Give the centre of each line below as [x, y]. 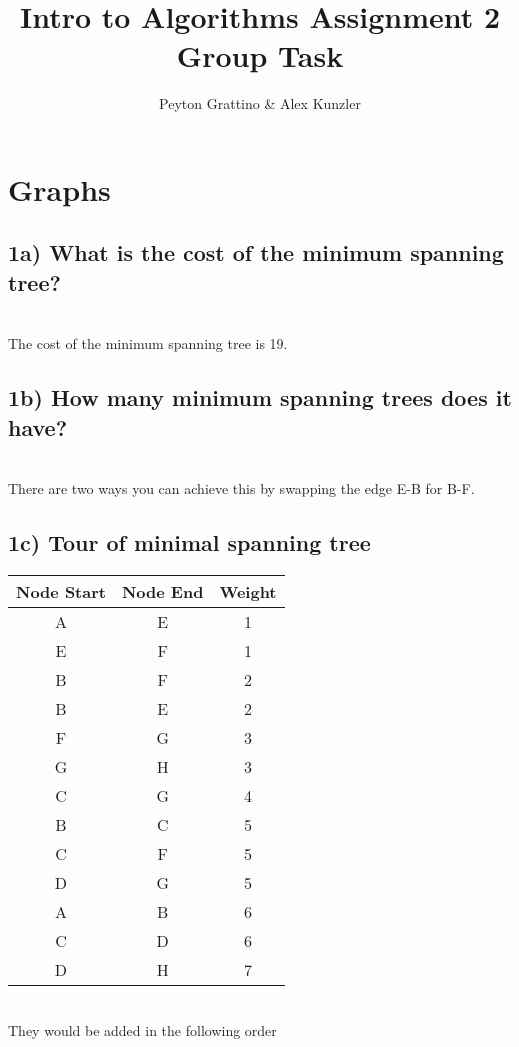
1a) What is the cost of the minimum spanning [256, 252]
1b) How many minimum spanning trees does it [260, 397]
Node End [162, 591]
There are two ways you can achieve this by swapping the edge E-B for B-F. [241, 488]
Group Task [260, 55]
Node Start [61, 591]
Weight [248, 591]
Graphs [59, 188]
